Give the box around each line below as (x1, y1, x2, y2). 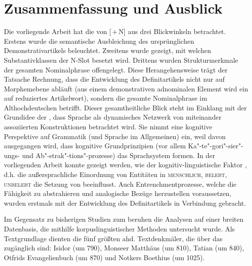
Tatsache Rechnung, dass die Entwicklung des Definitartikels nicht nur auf (4, 74, 225, 84)
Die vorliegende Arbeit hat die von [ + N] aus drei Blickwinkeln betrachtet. (4, 26, 226, 36)
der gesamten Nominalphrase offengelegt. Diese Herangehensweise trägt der (4, 64, 228, 74)
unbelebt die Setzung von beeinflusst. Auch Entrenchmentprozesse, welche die (4, 178, 236, 189)
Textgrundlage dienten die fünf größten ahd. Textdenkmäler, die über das (4, 233, 223, 243)
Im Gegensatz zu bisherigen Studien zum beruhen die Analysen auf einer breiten (4, 214, 244, 224)
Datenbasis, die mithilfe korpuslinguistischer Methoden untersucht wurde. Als (4, 224, 235, 233)
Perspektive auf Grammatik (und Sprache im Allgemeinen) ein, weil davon (4, 131, 226, 141)
